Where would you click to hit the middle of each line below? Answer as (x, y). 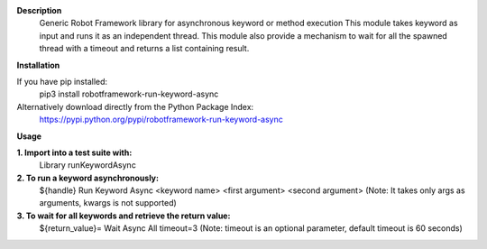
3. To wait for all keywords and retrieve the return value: (124, 216)
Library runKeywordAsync (88, 165)
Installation (38, 65)
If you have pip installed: (62, 81)
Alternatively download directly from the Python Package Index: (135, 106)
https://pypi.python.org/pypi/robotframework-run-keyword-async (161, 120)
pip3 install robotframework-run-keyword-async (129, 94)
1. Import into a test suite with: (74, 152)
